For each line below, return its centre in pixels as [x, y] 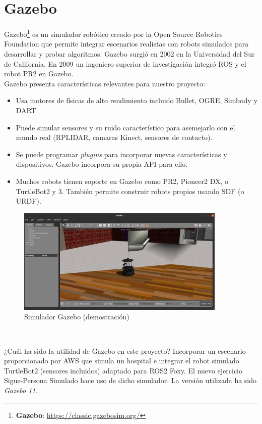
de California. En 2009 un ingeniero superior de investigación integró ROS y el [125, 63]
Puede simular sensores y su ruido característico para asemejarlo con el [125, 127]
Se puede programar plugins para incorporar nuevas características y [121, 154]
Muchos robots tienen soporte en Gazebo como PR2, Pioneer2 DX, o [122, 181]
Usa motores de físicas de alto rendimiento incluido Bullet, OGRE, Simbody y [137, 100]
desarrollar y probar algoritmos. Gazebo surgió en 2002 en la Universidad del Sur [129, 53]
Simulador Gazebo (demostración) [77, 317]
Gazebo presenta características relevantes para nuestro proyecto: [105, 83]
